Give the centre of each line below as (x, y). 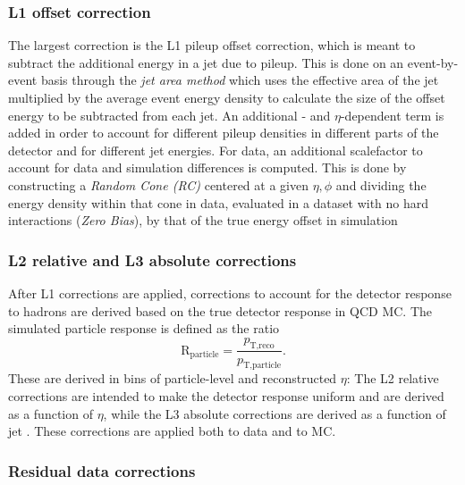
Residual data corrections (102, 470)
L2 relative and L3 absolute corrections (152, 259)
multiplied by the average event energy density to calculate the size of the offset (227, 97)
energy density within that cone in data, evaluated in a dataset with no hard (219, 202)
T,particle (262, 366)
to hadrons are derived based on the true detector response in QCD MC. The (220, 310)
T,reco (262, 345)
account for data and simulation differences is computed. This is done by (207, 167)
